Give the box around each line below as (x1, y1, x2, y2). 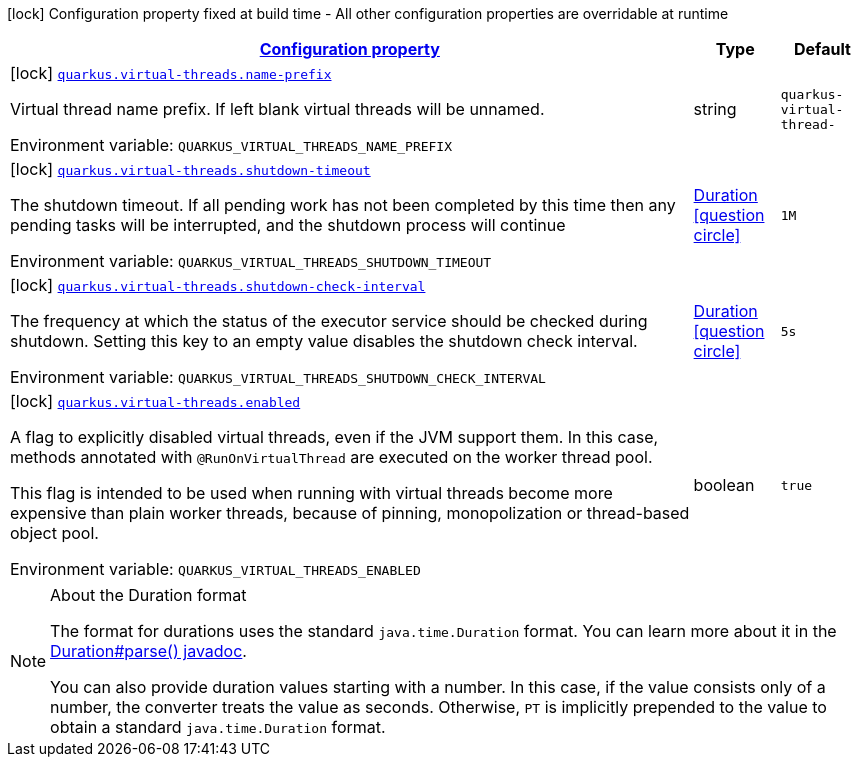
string (693, 99, 737, 119)
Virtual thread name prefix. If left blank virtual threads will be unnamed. (10, 99, 545, 119)
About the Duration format (50, 585, 247, 605)
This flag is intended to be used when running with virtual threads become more (10, 483, 613, 503)
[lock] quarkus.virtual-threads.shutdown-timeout (10, 159, 371, 179)
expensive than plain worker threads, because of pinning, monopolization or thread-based (10, 503, 690, 523)
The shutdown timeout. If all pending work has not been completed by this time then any (10, 195, 676, 215)
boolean (693, 475, 755, 495)
